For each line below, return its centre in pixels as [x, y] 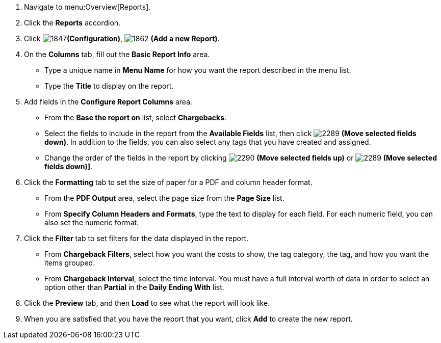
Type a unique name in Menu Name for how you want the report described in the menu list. [198, 70]
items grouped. [70, 263]
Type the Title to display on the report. [109, 86]
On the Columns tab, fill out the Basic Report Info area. [117, 54]
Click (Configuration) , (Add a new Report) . [122, 38]
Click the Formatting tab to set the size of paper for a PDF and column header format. [168, 182]
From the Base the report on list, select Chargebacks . [136, 117]
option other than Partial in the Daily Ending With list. [134, 287]
